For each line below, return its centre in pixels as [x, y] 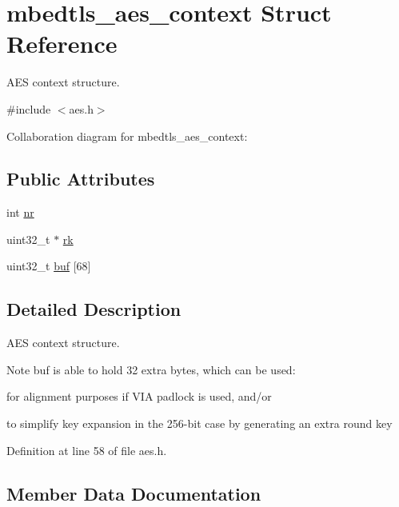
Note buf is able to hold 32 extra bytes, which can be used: [151, 369]
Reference [62, 44]
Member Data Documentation [134, 493]
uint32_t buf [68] [49, 266]
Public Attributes [81, 179]
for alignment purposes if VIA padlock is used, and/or [139, 396]
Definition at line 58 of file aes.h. [87, 450]
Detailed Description [94, 309]
